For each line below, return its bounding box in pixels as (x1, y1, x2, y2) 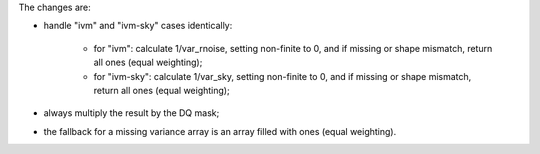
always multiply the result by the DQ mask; (43, 107, 220, 119)
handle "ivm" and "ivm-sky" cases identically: (43, 20, 233, 32)
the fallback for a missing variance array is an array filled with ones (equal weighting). (43, 125, 397, 137)
